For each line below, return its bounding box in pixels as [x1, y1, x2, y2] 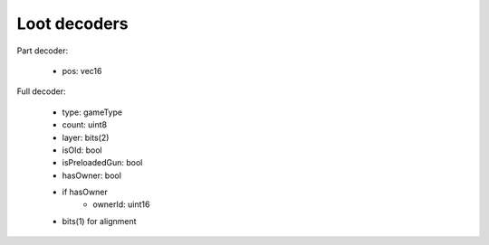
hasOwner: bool [62, 170, 122, 181]
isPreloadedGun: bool [62, 157, 143, 168]
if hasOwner [62, 186, 108, 198]
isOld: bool [62, 145, 103, 155]
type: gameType [62, 107, 122, 118]
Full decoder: [16, 86, 66, 97]
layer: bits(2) [62, 132, 110, 143]
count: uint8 [62, 119, 108, 130]
